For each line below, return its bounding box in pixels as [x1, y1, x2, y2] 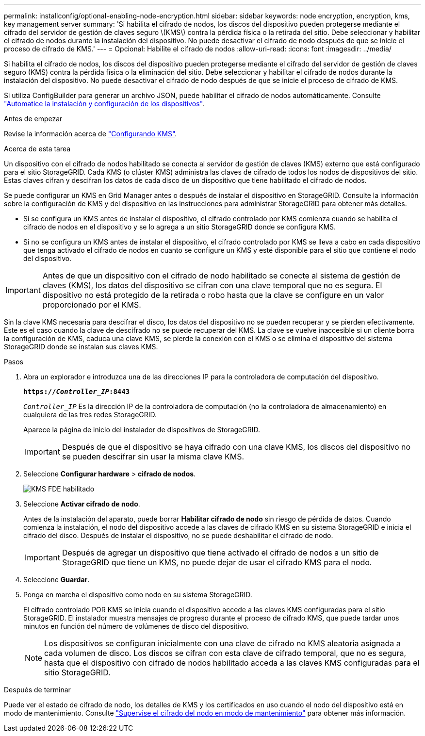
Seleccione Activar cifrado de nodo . [23, 500, 140, 508]
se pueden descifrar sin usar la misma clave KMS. [62, 452, 245, 461]
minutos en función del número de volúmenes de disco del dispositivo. [23, 622, 249, 630]
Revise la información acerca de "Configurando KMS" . [4, 130, 177, 138]
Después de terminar [4, 686, 71, 694]
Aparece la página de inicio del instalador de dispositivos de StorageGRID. [23, 425, 260, 434]
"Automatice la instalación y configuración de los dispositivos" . [4, 99, 205, 108]
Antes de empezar [4, 114, 63, 123]
